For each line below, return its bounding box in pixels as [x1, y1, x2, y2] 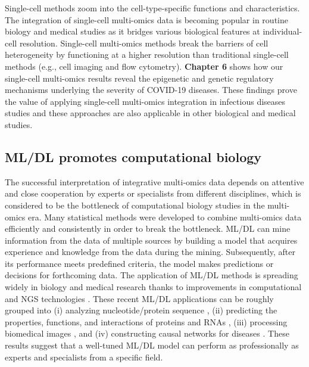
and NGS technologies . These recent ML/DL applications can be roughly [5, 292, 274, 304]
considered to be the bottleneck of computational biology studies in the [5, 198, 265, 211]
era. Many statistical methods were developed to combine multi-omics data [27, 210, 302, 223]
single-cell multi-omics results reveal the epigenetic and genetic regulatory [5, 71, 274, 84]
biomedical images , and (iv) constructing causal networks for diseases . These [5, 327, 289, 340]
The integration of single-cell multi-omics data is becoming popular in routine [5, 13, 288, 26]
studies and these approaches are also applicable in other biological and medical [5, 107, 296, 119]
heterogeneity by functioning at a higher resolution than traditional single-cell [5, 48, 289, 61]
